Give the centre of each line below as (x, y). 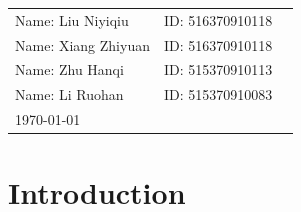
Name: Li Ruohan (69, 94)
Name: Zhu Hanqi (69, 69)
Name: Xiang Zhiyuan (82, 44)
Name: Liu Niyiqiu (72, 19)
